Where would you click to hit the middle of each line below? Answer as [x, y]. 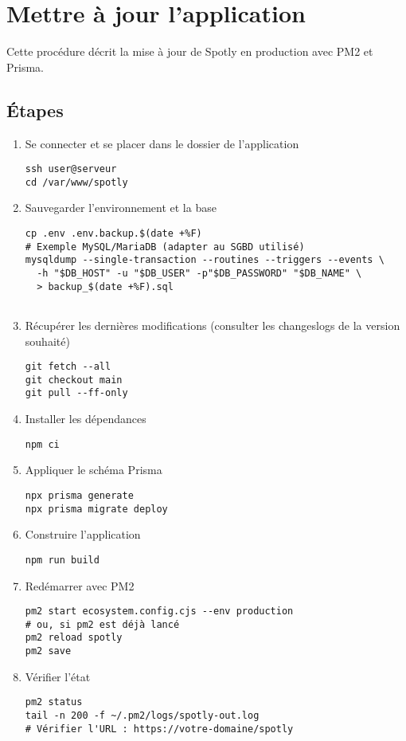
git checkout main [74, 380]
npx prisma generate [79, 495]
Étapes [35, 110]
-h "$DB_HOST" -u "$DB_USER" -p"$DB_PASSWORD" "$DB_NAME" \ [199, 273]
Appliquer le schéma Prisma [94, 470]
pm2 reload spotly [74, 638]
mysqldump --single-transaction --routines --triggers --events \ [205, 260]
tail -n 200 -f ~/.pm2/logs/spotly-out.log [142, 715]
